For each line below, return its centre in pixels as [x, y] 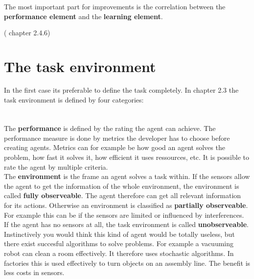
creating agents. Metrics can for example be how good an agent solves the [115, 147]
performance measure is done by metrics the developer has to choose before [117, 138]
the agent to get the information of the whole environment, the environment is [122, 186]
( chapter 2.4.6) [27, 33]
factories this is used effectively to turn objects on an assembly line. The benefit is [127, 263]
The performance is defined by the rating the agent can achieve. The [110, 128]
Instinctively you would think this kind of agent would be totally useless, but [119, 234]
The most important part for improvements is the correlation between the [115, 6]
